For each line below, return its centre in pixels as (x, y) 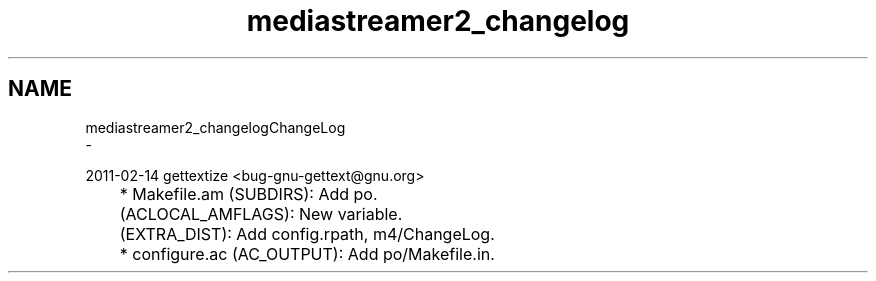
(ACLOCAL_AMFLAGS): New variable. (261, 213)
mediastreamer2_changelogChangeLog (215, 127)
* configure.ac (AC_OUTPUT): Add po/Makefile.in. (307, 253)
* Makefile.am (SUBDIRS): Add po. (248, 193)
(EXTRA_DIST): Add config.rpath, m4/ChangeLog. (307, 233)
